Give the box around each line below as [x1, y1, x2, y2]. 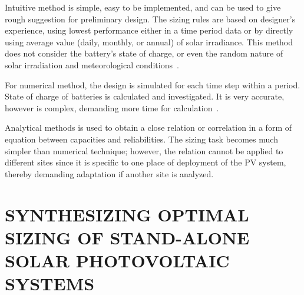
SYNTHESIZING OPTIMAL [5, 202, 249, 226]
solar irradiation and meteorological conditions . [5, 58, 179, 71]
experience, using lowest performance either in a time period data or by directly [5, 24, 293, 37]
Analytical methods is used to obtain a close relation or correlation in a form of [5, 121, 292, 134]
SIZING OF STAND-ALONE [5, 225, 250, 249]
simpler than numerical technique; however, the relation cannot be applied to [5, 144, 283, 157]
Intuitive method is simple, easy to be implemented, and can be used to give [5, 1, 281, 13]
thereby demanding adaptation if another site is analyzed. [5, 167, 214, 180]
